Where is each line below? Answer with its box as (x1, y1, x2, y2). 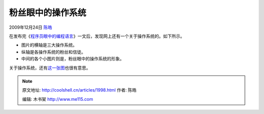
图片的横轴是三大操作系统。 (21, 42, 77, 48)
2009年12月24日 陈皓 (9, 24, 52, 30)
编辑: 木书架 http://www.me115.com (22, 96, 93, 102)
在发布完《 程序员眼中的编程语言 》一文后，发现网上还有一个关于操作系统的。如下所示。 (9, 33, 185, 39)
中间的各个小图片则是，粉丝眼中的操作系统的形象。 (21, 56, 124, 62)
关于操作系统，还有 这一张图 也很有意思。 (9, 65, 90, 71)
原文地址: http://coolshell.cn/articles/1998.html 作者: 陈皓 (22, 87, 137, 93)
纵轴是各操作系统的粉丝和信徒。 (21, 49, 86, 55)
